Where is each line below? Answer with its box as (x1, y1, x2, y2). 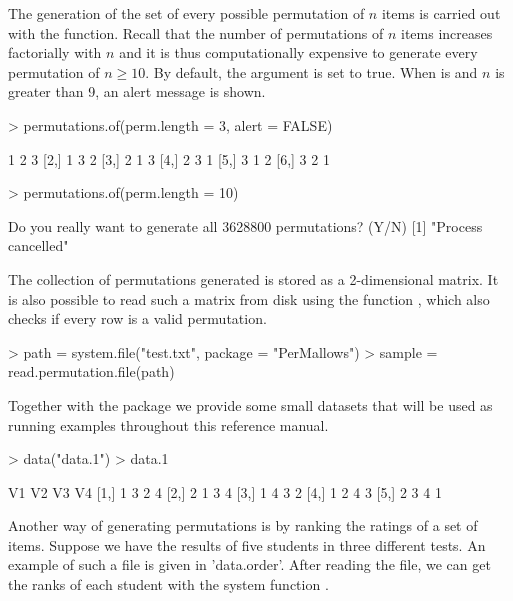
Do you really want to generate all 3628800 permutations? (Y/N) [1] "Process (8, 215, 483, 236)
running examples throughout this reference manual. (8, 414, 329, 435)
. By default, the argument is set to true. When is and (145, 61, 478, 82)
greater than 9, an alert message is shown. (8, 81, 266, 102)
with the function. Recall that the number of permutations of (8, 22, 384, 43)
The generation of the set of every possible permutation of (8, 3, 365, 23)
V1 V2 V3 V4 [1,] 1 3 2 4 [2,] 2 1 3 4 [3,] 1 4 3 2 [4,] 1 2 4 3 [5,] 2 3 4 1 (8, 481, 442, 502)
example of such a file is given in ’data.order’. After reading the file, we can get (8, 554, 491, 575)
